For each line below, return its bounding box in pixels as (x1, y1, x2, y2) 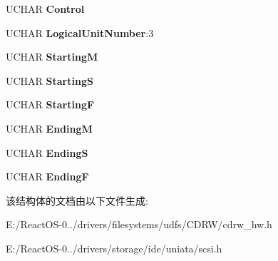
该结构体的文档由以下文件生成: (6, 193, 148, 208)
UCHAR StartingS (6, 73, 93, 88)
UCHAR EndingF (6, 169, 89, 184)
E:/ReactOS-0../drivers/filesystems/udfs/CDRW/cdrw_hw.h (6, 217, 272, 232)
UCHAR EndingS (6, 145, 88, 160)
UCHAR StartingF (6, 97, 95, 112)
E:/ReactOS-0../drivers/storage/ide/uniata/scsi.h (6, 240, 222, 255)
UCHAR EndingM (6, 121, 93, 135)
